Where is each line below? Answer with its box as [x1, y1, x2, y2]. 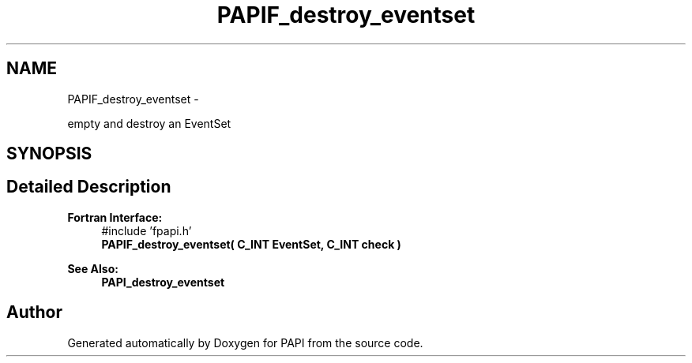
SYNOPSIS [6, 144, 92, 164]
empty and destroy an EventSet [67, 116, 231, 130]
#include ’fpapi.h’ [101, 223, 192, 238]
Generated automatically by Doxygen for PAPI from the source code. [67, 335, 423, 350]
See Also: [67, 261, 118, 275]
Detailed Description [6, 177, 171, 197]
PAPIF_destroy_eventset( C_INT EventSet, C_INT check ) [101, 237, 401, 251]
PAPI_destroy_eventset [101, 275, 225, 289]
